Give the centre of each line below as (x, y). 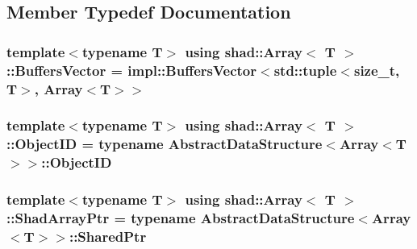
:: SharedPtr (108, 236)
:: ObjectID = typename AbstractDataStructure (165, 144)
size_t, (377, 70)
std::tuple (305, 70)
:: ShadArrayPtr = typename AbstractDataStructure (181, 218)
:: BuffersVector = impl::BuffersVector (132, 70)
